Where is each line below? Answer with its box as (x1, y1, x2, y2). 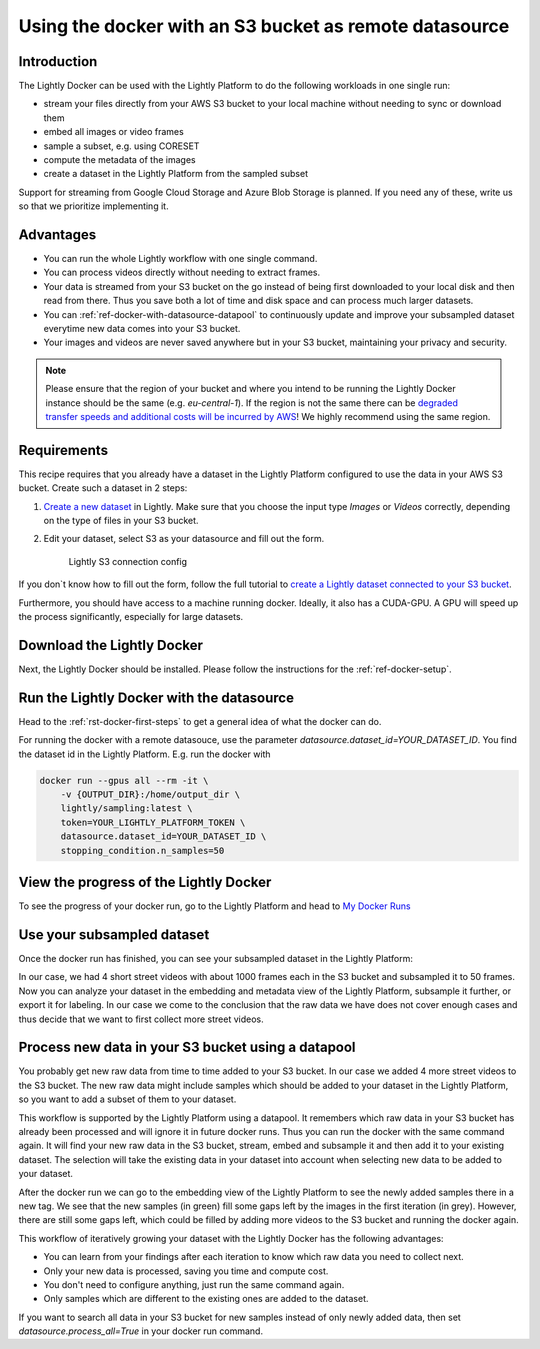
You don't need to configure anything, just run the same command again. (43, 1278, 345, 1290)
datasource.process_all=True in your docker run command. (18, 1325, 264, 1337)
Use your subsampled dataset (18, 926, 210, 943)
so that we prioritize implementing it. (18, 200, 169, 212)
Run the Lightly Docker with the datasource (18, 689, 295, 706)
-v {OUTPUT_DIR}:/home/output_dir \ (60, 789, 240, 800)
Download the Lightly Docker (18, 636, 204, 654)
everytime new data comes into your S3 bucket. (43, 323, 241, 335)
